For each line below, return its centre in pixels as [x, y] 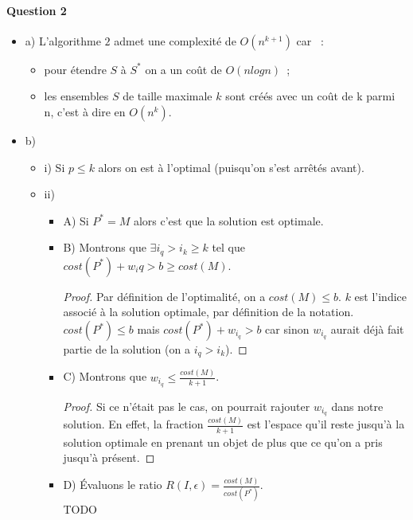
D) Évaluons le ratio [113, 485]
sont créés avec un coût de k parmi [310, 96]
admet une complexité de [175, 40]
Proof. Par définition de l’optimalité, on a [164, 296]
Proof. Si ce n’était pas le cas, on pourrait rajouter [187, 406]
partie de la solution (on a [127, 349]
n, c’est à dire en [85, 111]
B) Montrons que [105, 247]
